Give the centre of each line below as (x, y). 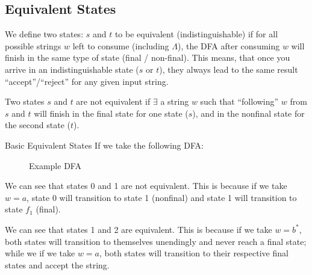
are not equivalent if (113, 101)
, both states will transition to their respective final (194, 253)
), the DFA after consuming (229, 45)
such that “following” (239, 101)
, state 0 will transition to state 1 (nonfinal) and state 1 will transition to (162, 197)
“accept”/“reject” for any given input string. (87, 81)
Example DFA (55, 165)
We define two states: (44, 34)
